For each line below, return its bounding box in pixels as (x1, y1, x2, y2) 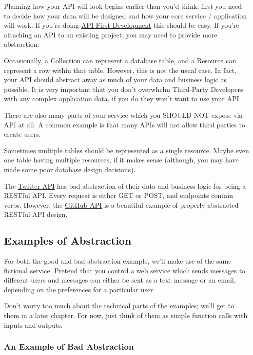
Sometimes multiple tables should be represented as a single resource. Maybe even (4, 145, 249, 155)
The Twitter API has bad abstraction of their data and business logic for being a (4, 180, 246, 191)
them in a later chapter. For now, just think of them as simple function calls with (4, 310, 248, 320)
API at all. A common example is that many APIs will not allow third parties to (4, 119, 245, 129)
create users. (4, 129, 41, 139)
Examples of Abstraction (4, 233, 132, 248)
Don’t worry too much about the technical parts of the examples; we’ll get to (4, 301, 234, 311)
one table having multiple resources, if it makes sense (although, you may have (4, 155, 239, 165)
